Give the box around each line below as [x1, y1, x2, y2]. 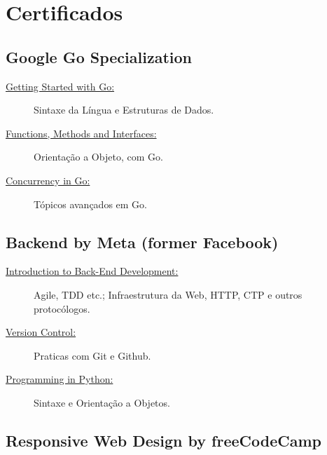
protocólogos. [34, 301, 90, 315]
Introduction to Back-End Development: [6, 264, 179, 278]
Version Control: [6, 325, 76, 339]
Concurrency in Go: [6, 172, 90, 187]
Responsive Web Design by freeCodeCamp [6, 429, 321, 451]
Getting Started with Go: [6, 79, 115, 93]
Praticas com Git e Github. [34, 348, 151, 362]
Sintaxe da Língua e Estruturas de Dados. [34, 102, 214, 117]
